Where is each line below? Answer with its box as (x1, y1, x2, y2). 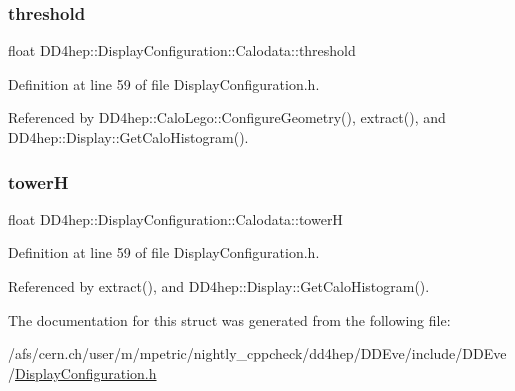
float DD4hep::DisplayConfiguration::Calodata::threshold (8, 40, 356, 61)
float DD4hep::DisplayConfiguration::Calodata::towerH (8, 208, 343, 229)
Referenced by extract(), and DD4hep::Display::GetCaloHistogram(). (8, 276, 430, 296)
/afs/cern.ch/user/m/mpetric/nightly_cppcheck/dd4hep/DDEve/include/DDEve (8, 343, 507, 364)
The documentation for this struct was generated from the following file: (8, 309, 451, 330)
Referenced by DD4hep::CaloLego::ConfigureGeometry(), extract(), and (8, 107, 446, 128)
